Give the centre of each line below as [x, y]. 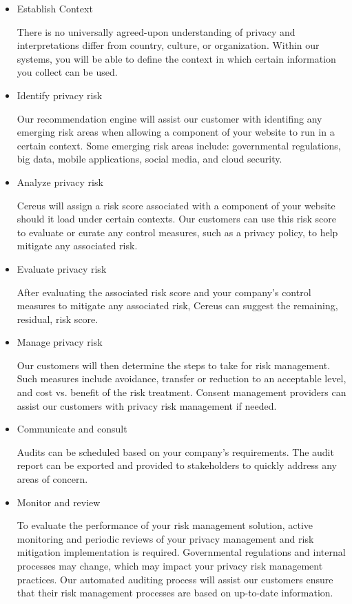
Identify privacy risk [60, 95]
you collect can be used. [67, 72]
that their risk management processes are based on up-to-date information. [175, 593]
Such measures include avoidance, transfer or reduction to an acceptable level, [182, 378]
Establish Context [55, 8]
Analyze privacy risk [60, 181]
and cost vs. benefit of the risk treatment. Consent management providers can [182, 392]
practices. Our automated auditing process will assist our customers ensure [175, 579]
